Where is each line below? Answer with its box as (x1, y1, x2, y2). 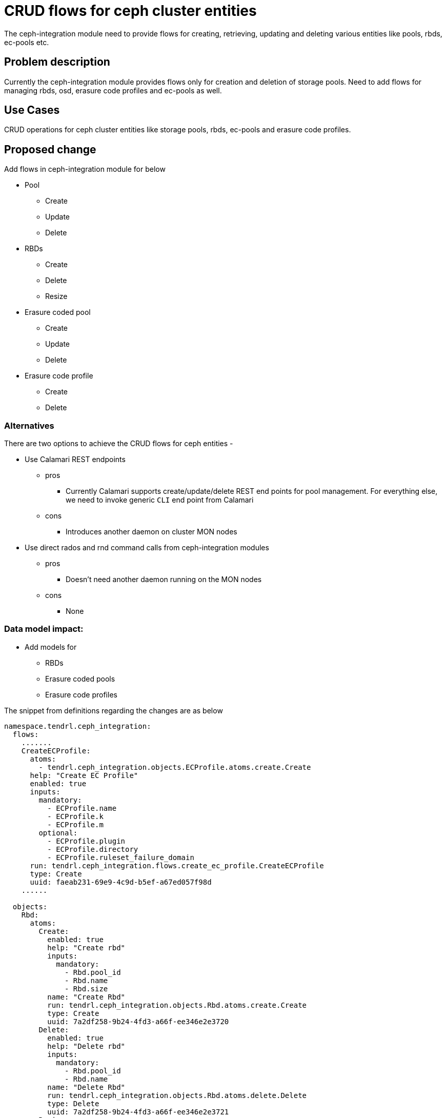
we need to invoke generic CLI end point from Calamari (66, 495, 254, 505)
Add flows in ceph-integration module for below (4, 165, 166, 174)
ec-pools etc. (4, 37, 49, 47)
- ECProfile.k (47, 812, 104, 821)
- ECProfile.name (47, 804, 117, 812)
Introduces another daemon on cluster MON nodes (66, 527, 237, 536)
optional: (38, 828, 78, 837)
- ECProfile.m (47, 820, 104, 829)
